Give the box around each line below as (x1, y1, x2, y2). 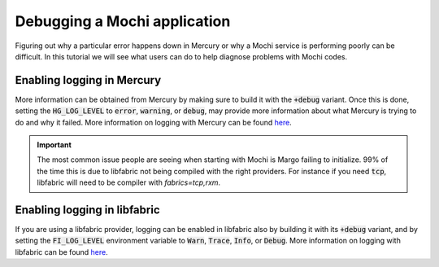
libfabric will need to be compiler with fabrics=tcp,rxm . (37, 177, 221, 187)
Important (37, 140, 72, 150)
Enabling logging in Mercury (15, 73, 162, 87)
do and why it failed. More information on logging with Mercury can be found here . (15, 117, 292, 127)
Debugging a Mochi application (15, 12, 231, 30)
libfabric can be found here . (15, 247, 109, 256)
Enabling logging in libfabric (15, 204, 160, 217)
